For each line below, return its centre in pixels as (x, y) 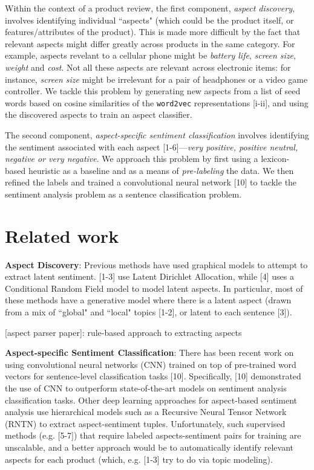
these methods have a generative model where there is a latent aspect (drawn (148, 300)
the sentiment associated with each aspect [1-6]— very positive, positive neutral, (152, 146)
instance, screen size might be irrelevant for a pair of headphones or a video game (156, 79)
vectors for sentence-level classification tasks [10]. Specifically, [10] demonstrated (153, 376)
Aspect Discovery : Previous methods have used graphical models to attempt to (156, 264)
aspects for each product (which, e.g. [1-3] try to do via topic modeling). (139, 459)
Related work (62, 235)
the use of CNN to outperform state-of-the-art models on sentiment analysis (146, 388)
